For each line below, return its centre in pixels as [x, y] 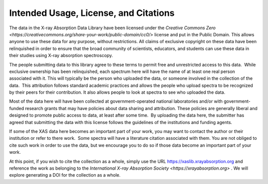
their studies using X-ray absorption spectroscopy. [61, 56]
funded [17, 108]
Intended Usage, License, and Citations [92, 13]
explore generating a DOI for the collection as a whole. [65, 175]
